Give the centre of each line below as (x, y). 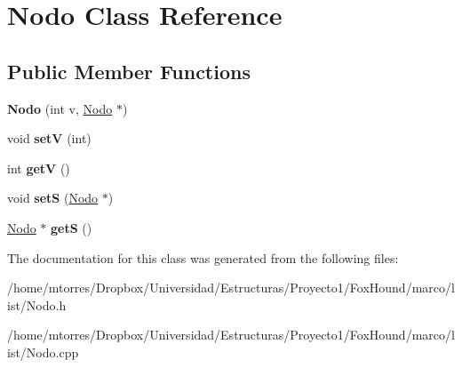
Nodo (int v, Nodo (60, 108)
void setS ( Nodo (53, 198)
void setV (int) (49, 138)
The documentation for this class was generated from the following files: (203, 257)
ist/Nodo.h (37, 304)
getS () (72, 227)
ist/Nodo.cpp (43, 352)
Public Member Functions (129, 71)
